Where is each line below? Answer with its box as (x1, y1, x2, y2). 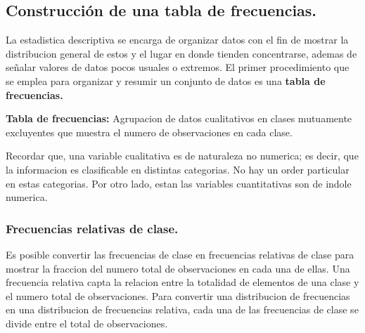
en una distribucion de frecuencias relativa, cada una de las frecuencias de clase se (6, 302, 359, 317)
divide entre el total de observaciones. (6, 315, 168, 330)
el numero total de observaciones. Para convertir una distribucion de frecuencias (6, 288, 350, 303)
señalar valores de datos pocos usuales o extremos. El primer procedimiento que (6, 60, 350, 74)
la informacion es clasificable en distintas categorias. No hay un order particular (6, 162, 350, 176)
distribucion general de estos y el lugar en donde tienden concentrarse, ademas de (6, 46, 357, 60)
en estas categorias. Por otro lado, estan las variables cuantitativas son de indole (6, 176, 352, 190)
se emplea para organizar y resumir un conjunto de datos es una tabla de (6, 73, 326, 88)
